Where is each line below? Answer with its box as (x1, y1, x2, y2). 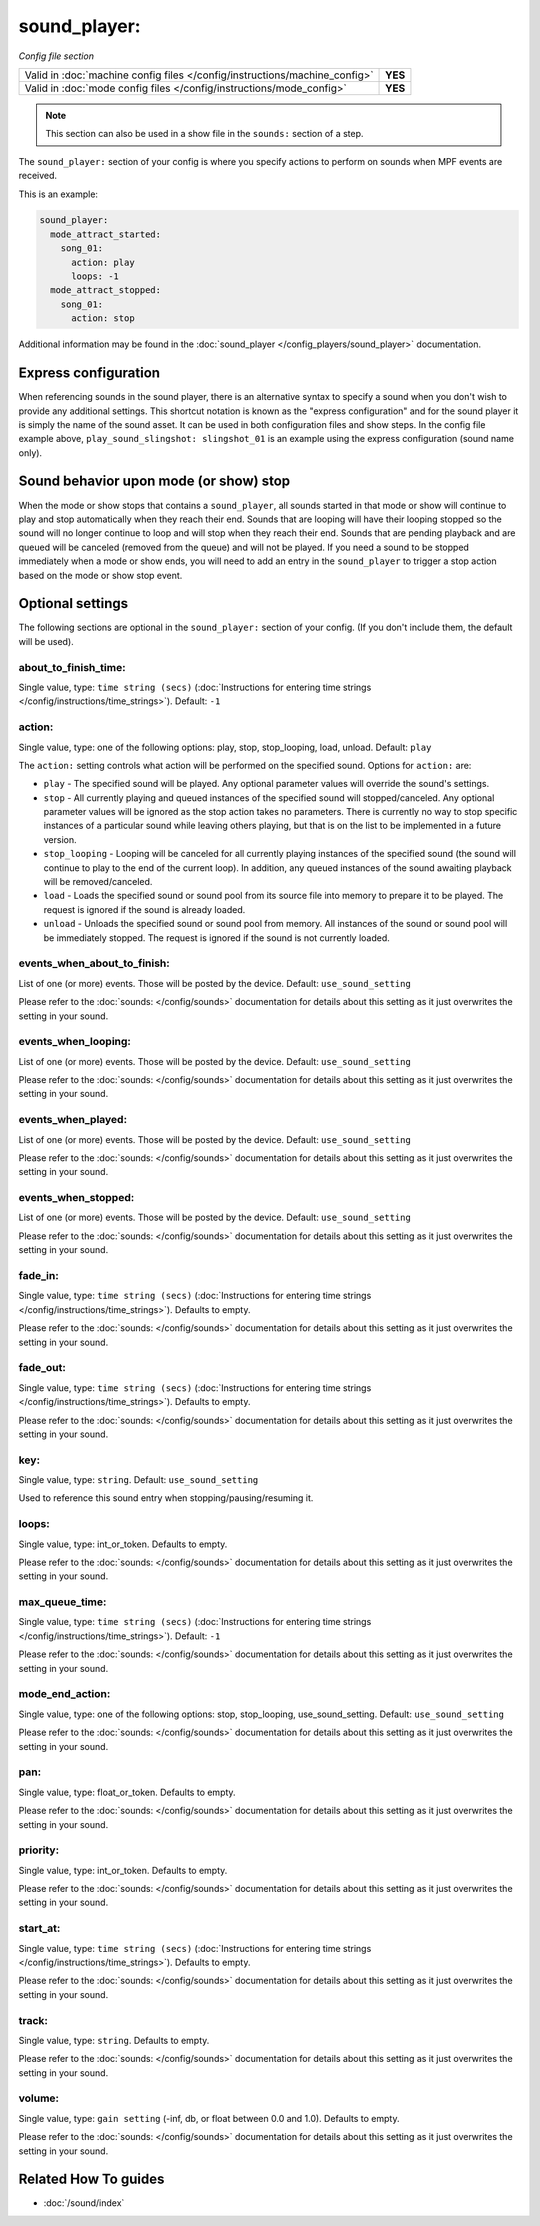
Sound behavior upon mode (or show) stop (18, 473, 291, 490)
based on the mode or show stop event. (18, 569, 183, 581)
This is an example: (18, 188, 99, 200)
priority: (18, 1843, 60, 1857)
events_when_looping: (18, 1035, 132, 1049)
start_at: (18, 1921, 61, 1935)
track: (18, 2013, 49, 2027)
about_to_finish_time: (18, 660, 126, 674)
